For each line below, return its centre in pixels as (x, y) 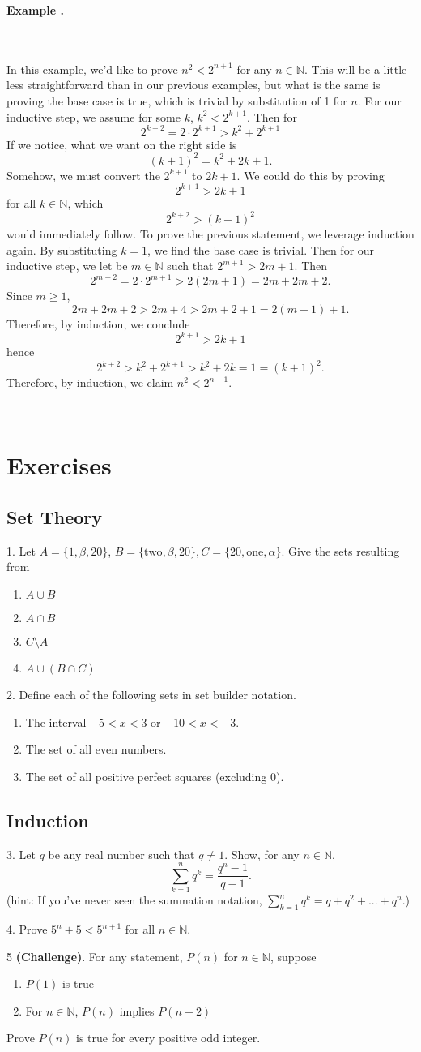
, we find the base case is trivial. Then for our (261, 249)
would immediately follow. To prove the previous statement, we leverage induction (210, 233)
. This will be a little (355, 69)
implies (137, 1010)
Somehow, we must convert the (83, 175)
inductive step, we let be (67, 266)
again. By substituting (62, 249)
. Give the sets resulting (340, 550)
